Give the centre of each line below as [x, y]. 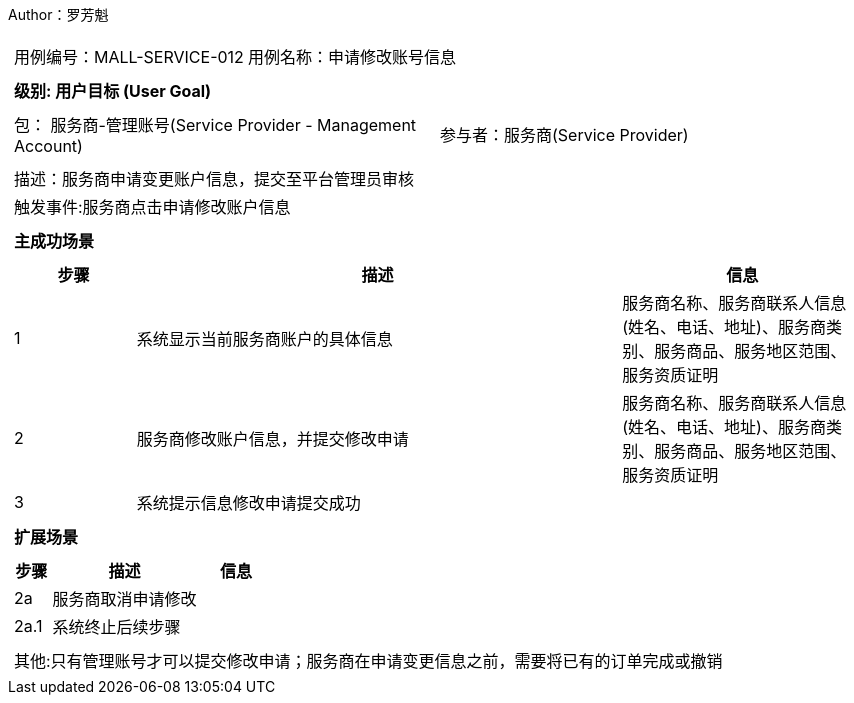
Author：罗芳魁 [58, 14]
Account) [48, 146]
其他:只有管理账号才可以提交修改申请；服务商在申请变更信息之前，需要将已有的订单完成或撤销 [368, 661]
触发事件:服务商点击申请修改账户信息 [152, 207]
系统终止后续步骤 [116, 627]
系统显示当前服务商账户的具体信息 [264, 339]
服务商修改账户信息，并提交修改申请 [272, 439]
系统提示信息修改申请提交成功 [248, 503]
